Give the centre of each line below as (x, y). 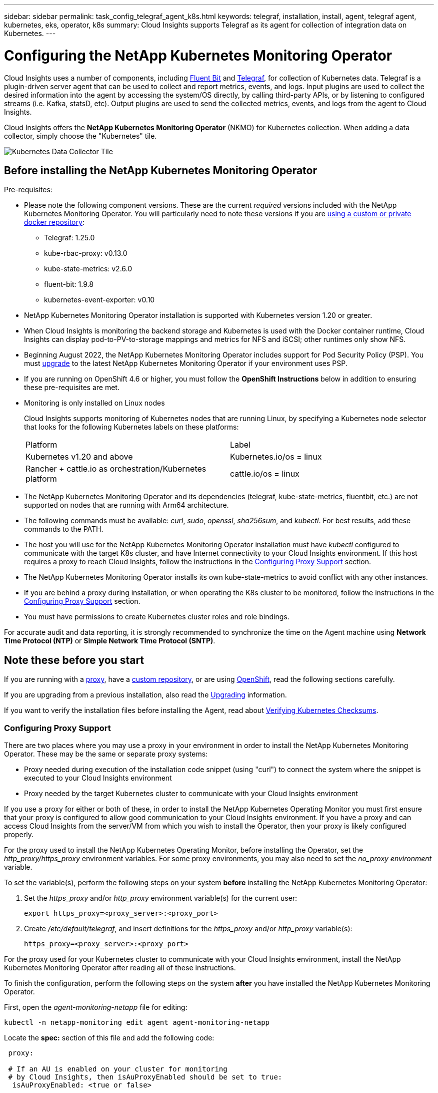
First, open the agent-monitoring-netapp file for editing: (96, 1007)
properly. (19, 834)
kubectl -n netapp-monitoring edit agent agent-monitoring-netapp (137, 1022)
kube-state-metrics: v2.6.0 (88, 269)
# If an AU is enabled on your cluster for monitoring (118, 1069)
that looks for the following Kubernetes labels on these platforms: (131, 427)
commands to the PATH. (64, 529)
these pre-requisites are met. (72, 388)
